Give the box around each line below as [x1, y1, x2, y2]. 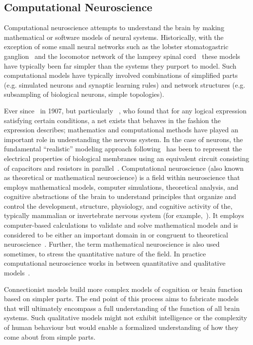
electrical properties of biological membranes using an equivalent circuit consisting [4, 153, 250, 163]
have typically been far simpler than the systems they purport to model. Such [4, 60, 236, 71]
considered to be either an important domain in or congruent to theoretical [4, 229, 228, 239]
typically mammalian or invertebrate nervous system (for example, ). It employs [4, 210, 244, 220]
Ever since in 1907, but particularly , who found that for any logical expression [4, 105, 247, 115]
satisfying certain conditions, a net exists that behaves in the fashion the [4, 115, 221, 125]
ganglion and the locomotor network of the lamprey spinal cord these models [4, 51, 240, 61]
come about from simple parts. [4, 331, 96, 342]
